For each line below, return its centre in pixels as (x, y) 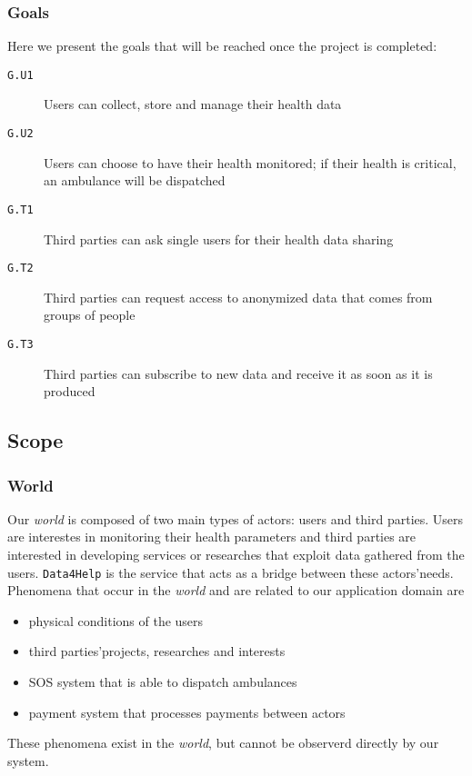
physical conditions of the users (116, 620)
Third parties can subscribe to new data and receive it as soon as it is (238, 373)
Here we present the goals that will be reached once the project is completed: (222, 46)
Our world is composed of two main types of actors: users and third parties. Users (236, 518)
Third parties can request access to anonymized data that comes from (238, 297)
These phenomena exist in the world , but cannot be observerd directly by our (223, 743)
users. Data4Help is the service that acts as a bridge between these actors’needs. (231, 572)
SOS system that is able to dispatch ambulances (163, 682)
